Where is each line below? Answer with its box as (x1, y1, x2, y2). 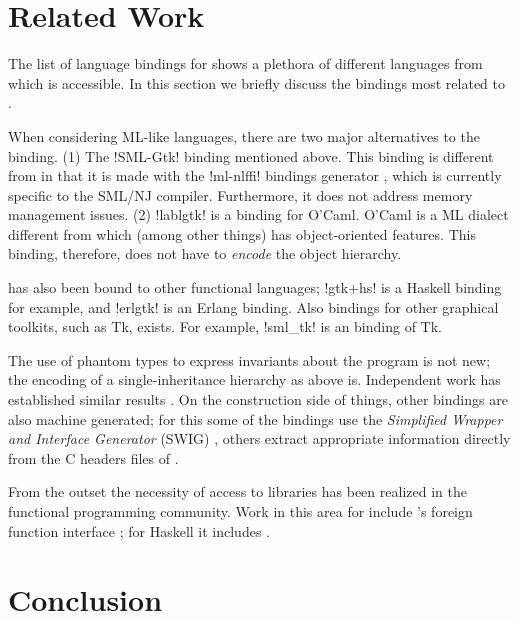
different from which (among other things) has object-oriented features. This (8, 223, 476, 244)
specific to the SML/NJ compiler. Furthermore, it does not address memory (8, 184, 473, 205)
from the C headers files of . (8, 447, 179, 468)
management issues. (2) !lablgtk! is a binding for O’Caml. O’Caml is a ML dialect (8, 204, 509, 225)
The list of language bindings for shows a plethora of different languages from (8, 53, 483, 74)
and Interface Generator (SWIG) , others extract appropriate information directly (8, 428, 511, 449)
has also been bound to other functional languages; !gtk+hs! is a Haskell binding (8, 277, 502, 298)
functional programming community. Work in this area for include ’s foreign (8, 501, 473, 521)
